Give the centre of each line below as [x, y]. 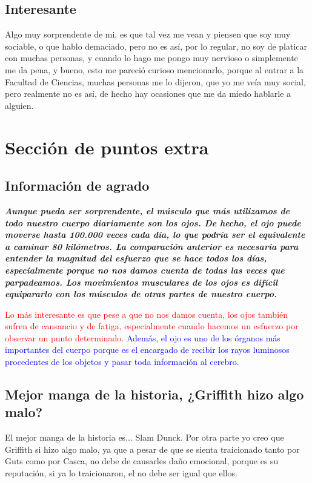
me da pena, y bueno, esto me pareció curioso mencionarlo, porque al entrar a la [154, 69]
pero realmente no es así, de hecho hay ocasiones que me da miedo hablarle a [148, 94]
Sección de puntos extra [107, 147]
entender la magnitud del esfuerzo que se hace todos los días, [136, 258]
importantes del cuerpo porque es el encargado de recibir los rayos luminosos [147, 350]
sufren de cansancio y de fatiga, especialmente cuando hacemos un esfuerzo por [152, 326]
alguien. [19, 105]
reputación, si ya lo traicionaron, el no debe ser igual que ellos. [121, 473]
